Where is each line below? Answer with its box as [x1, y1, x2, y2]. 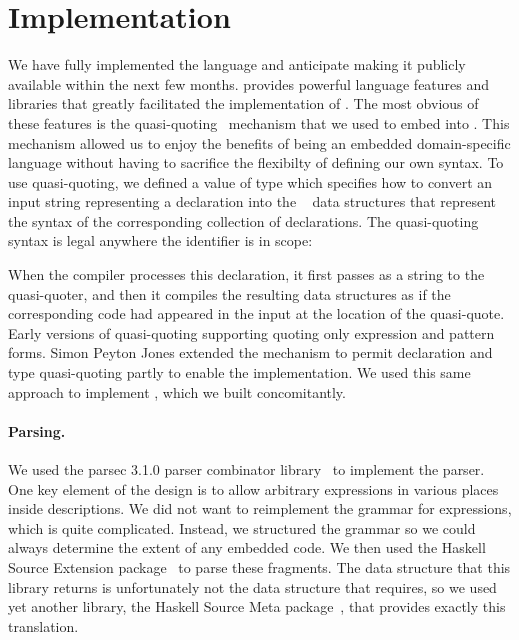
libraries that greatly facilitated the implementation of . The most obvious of [8, 93, 479, 114]
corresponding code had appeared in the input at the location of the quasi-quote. [8, 303, 505, 324]
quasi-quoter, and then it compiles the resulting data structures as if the [8, 283, 451, 304]
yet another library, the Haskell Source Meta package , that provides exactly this [8, 596, 506, 617]
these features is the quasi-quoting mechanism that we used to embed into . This [8, 112, 510, 133]
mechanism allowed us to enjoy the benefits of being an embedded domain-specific [8, 132, 511, 153]
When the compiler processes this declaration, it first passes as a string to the [8, 264, 485, 285]
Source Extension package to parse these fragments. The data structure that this [8, 556, 511, 577]
